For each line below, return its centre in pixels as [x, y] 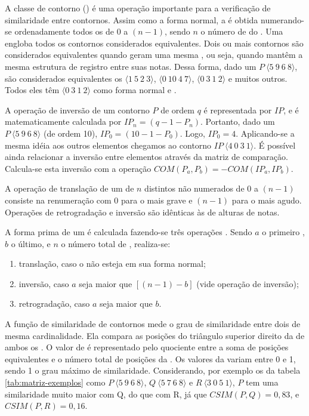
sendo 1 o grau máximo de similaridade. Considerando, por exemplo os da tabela [153, 370]
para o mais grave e [157, 200]
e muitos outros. [258, 78]
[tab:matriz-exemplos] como [55, 382]
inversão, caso [44, 283]
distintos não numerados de [194, 188]
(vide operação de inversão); [248, 283]
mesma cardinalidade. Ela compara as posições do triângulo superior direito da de [155, 335]
